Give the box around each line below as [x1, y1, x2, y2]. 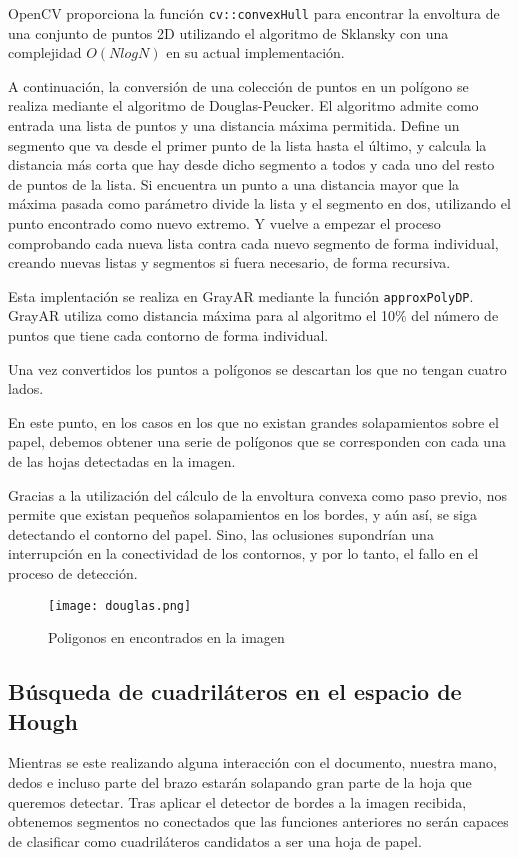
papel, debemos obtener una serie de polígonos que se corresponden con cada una [8, 431, 506, 452]
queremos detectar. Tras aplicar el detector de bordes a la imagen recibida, [8, 791, 467, 812]
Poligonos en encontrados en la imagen [48, 627, 285, 648]
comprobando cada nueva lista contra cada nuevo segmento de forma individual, [8, 232, 499, 253]
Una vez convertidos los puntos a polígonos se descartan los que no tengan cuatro [8, 358, 507, 379]
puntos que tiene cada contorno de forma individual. [8, 325, 329, 346]
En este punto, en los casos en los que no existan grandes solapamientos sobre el [8, 411, 499, 432]
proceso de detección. [8, 562, 138, 583]
